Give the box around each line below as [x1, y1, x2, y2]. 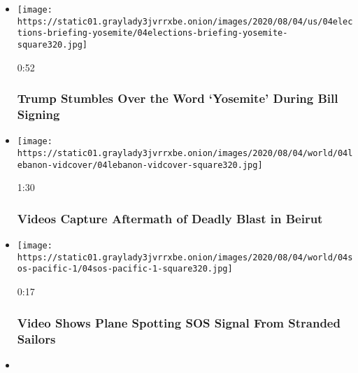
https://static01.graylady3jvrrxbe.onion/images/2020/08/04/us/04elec [17, 16, 353, 27]
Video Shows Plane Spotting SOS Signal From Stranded [17, 314, 341, 331]
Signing [17, 106, 60, 123]
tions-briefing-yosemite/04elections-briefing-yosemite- [17, 28, 288, 38]
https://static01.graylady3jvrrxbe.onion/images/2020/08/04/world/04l [17, 148, 353, 159]
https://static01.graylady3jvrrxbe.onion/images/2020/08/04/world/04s [17, 252, 353, 262]
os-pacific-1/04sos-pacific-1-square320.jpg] [17, 264, 233, 274]
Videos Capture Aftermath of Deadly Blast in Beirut [17, 209, 323, 227]
